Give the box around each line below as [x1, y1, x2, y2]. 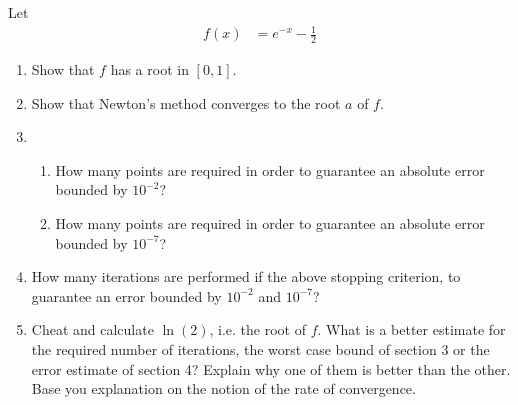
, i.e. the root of [209, 319, 306, 340]
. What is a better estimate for [317, 319, 506, 340]
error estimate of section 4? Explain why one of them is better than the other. [31, 358, 511, 379]
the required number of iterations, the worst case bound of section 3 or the [31, 338, 490, 359]
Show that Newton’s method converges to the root [31, 92, 341, 113]
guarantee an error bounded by [31, 285, 222, 306]
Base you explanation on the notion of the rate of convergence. [31, 378, 416, 399]
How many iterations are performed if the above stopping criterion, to [31, 266, 461, 287]
